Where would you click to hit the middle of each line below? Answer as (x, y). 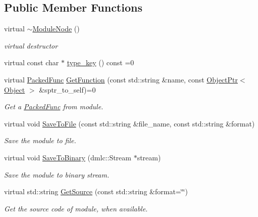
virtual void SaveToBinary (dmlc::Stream (68, 157)
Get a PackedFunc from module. (54, 106)
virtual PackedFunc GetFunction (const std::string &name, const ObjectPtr (121, 79)
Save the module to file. (40, 140)
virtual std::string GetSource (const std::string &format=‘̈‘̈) (96, 191)
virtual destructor (31, 45)
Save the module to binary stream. (57, 174)
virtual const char (32, 62)
